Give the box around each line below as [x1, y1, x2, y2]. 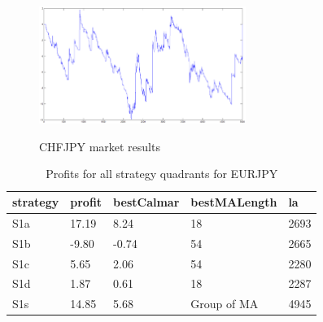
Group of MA [190, 295, 259, 312]
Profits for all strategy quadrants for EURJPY [46, 165, 278, 182]
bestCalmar [113, 194, 180, 210]
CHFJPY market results [39, 137, 160, 154]
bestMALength [190, 194, 277, 210]
